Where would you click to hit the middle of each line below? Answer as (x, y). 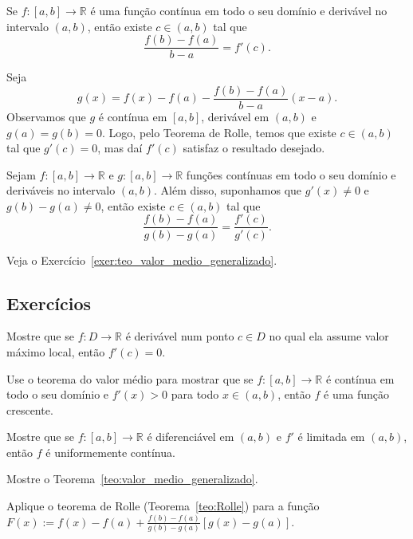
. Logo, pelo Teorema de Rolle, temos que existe (219, 132)
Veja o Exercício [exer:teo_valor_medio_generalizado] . (142, 260)
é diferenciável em (191, 437)
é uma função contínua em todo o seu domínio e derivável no (239, 10)
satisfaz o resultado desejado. (254, 148)
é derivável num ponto (180, 336)
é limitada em (331, 437)
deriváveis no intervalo (61, 190)
